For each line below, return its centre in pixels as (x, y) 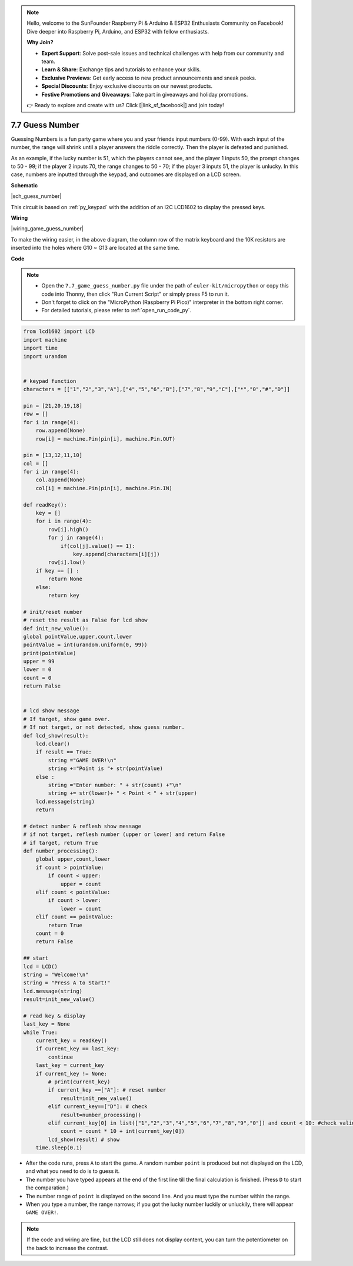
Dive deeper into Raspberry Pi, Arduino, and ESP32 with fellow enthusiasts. (118, 31)
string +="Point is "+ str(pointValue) (105, 768)
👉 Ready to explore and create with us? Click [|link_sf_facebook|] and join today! (125, 105)
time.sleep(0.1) (59, 1148)
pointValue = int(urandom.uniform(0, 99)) (85, 645)
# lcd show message (51, 711)
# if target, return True (61, 843)
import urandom (45, 356)
